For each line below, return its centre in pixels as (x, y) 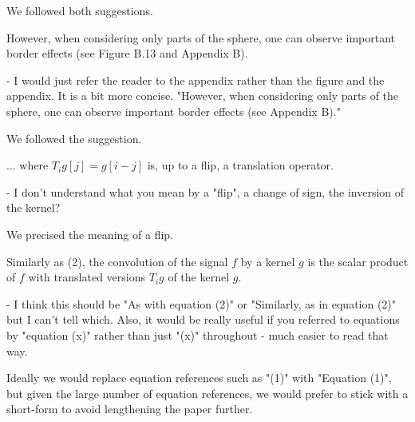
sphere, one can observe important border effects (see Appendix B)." (174, 111)
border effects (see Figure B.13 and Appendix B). (127, 53)
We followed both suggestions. (80, 10)
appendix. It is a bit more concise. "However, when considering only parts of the (203, 96)
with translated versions (87, 277)
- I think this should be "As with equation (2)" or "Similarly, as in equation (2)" (202, 303)
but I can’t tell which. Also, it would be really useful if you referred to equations (203, 319)
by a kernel (268, 261)
